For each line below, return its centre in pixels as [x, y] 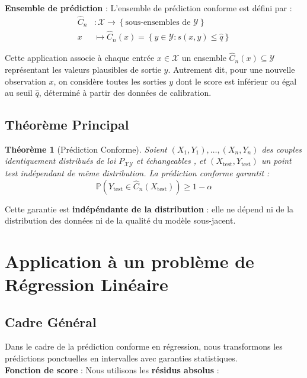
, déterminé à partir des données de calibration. [125, 93]
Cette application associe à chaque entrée [80, 58]
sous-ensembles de [158, 22]
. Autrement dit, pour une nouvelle [231, 69]
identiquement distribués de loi [60, 161]
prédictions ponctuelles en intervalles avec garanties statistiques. [121, 358]
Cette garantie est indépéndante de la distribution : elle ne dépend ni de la [149, 209]
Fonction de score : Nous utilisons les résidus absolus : [112, 369]
